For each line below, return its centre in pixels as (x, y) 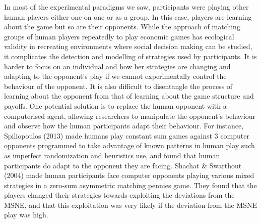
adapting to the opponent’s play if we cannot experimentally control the (115, 76)
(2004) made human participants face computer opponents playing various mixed (129, 175)
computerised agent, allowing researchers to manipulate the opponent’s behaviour (130, 116)
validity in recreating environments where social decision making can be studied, (128, 46)
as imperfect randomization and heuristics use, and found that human (112, 155)
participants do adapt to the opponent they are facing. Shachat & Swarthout (123, 165)
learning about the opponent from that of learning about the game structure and (129, 96)
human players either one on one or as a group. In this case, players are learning (128, 16)
